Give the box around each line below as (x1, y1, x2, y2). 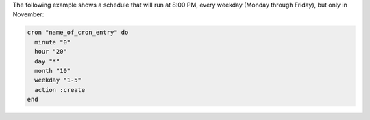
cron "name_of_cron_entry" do (27, 29, 129, 37)
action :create (34, 86, 86, 93)
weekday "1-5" (34, 76, 82, 85)
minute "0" (34, 38, 71, 46)
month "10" (34, 67, 71, 74)
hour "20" (34, 48, 68, 56)
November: (12, 10, 45, 18)
